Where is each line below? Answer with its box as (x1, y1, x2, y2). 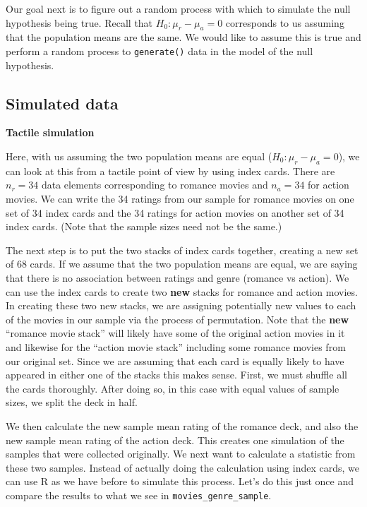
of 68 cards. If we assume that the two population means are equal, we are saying (6, 256, 358, 271)
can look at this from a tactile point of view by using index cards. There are (6, 163, 335, 178)
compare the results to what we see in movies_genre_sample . (6, 487, 272, 502)
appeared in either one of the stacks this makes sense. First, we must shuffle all (6, 367, 347, 382)
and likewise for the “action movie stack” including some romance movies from (6, 339, 346, 354)
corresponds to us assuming (225, 15, 344, 30)
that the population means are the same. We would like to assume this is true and (6, 30, 361, 44)
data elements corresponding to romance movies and (41, 177, 268, 192)
